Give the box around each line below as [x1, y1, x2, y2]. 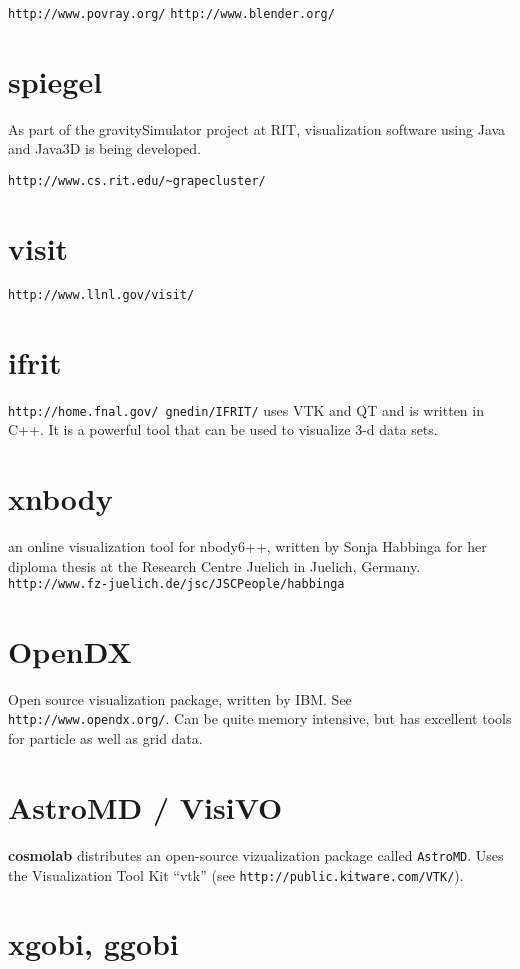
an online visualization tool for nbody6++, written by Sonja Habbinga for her [8, 535, 487, 556]
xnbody [8, 477, 113, 518]
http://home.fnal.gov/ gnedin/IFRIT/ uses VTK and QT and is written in [8, 399, 484, 420]
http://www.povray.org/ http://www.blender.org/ [8, 7, 335, 21]
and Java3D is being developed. [8, 138, 201, 159]
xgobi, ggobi [8, 923, 179, 964]
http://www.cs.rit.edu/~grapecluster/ [8, 173, 266, 188]
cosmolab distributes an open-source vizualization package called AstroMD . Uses [8, 844, 504, 865]
